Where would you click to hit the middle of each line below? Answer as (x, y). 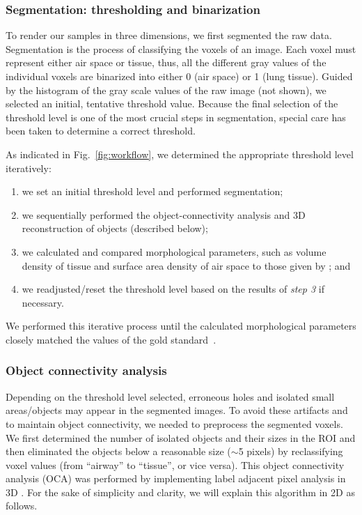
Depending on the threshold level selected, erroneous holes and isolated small (170, 396)
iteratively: (29, 168)
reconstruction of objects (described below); (115, 228)
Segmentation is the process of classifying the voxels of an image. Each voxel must (181, 48)
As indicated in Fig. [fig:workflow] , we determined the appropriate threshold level (180, 154)
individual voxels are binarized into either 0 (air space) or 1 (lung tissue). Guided (179, 76)
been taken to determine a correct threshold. (101, 131)
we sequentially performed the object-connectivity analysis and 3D (164, 214)
